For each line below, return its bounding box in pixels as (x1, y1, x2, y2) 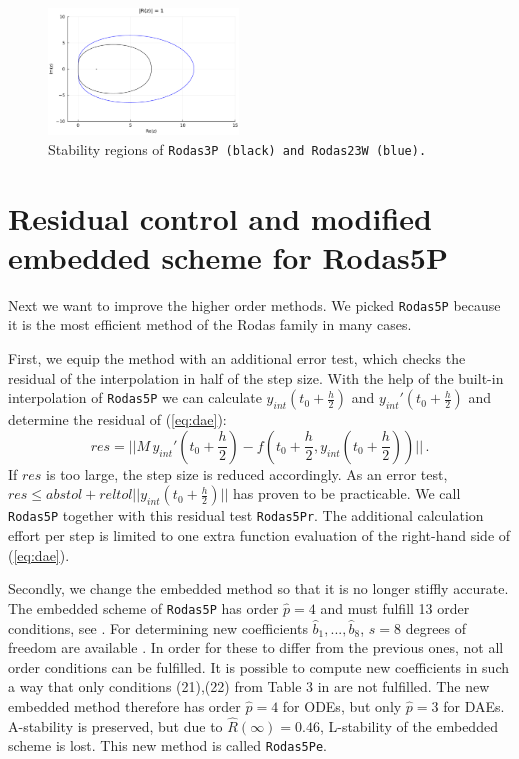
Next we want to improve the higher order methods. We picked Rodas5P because (8, 294, 501, 315)
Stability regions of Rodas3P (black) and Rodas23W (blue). (48, 138, 427, 159)
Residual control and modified (8, 197, 432, 238)
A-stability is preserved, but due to (8, 715, 223, 736)
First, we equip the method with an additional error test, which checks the (8, 348, 466, 369)
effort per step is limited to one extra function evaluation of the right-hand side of (8, 525, 511, 546)
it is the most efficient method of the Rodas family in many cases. (8, 314, 412, 335)
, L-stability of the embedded (319, 715, 498, 736)
